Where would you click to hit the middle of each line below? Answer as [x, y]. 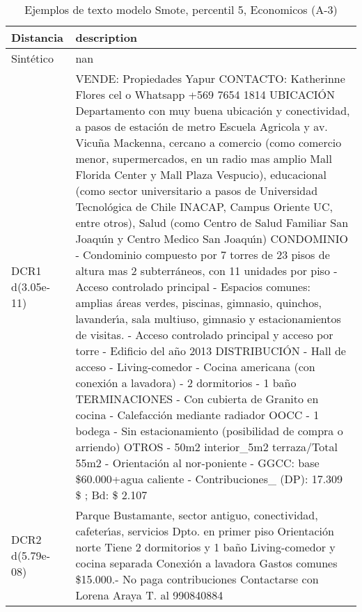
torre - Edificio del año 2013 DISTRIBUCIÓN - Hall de [211, 351]
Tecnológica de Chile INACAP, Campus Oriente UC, [204, 206]
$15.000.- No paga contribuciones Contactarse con [197, 579]
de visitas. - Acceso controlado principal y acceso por [204, 335]
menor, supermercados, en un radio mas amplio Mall [204, 158]
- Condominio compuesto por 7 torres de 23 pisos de [203, 254]
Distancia [38, 37]
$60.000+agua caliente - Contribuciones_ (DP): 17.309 [209, 479]
